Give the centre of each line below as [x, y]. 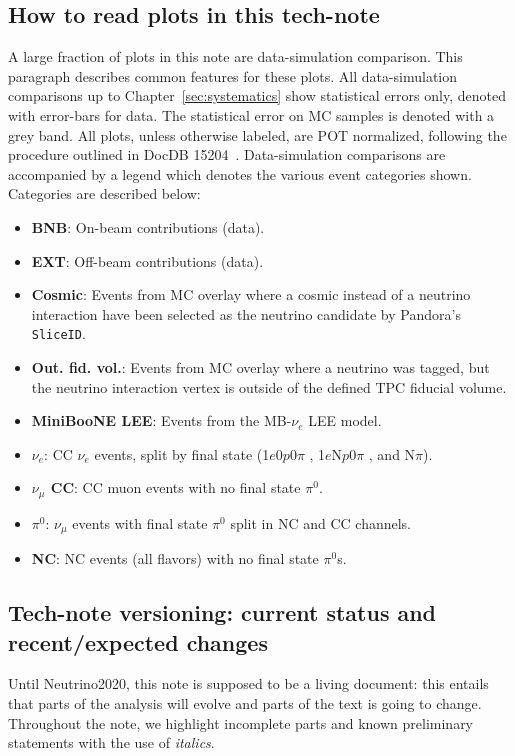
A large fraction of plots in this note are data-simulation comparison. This [235, 56]
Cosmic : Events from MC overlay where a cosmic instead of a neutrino [251, 294]
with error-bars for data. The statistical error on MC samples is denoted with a [251, 114]
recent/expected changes [138, 641]
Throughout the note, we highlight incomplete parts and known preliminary [241, 722]
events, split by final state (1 [182, 453]
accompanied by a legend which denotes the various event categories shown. [240, 173]
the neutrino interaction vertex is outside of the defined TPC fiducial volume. [269, 386]
